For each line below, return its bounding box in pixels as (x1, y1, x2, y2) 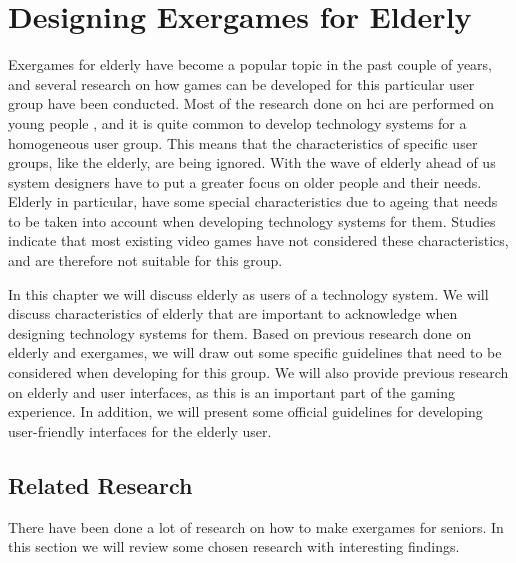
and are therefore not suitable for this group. (8, 250, 283, 271)
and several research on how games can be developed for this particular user (8, 73, 475, 94)
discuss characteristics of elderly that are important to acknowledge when (8, 303, 458, 324)
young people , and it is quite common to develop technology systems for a (8, 112, 467, 133)
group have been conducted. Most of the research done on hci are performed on (8, 93, 495, 114)
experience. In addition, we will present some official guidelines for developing (8, 401, 483, 422)
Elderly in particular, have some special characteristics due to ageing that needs (8, 191, 498, 212)
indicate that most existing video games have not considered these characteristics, (8, 230, 509, 251)
